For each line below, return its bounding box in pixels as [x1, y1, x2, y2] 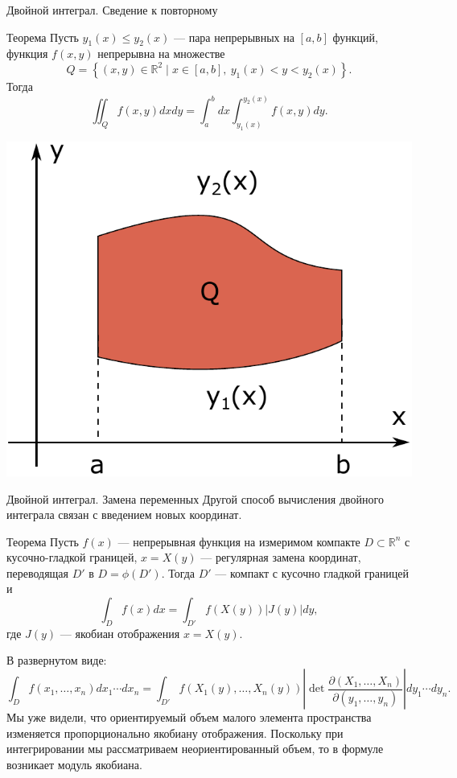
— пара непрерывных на [174, 28, 294, 45]
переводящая [6, 564, 69, 581]
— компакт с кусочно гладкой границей [215, 564, 410, 581]
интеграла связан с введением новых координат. [6, 506, 242, 523]
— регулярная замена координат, [200, 549, 361, 566]
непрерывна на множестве [97, 45, 225, 62]
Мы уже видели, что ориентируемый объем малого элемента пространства [6, 709, 372, 726]
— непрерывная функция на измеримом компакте [117, 533, 360, 550]
